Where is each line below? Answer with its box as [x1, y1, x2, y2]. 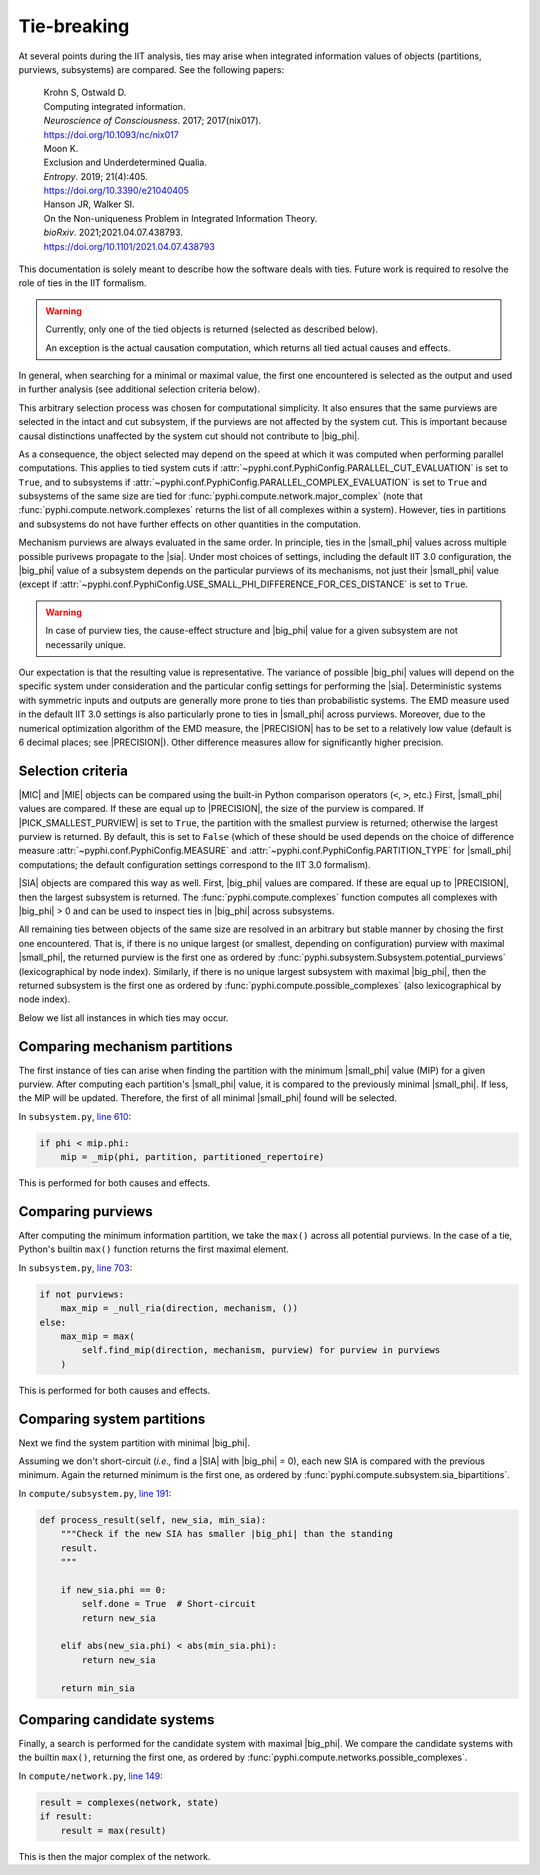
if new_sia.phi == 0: [60, 1584, 167, 1595]
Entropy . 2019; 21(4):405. [43, 170, 149, 182]
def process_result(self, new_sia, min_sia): [39, 1514, 267, 1525]
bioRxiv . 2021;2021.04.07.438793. [43, 226, 184, 239]
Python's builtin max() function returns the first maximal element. [18, 1243, 289, 1255]
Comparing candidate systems [18, 1711, 215, 1728]
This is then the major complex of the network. [18, 1850, 211, 1862]
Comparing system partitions [18, 1410, 206, 1427]
